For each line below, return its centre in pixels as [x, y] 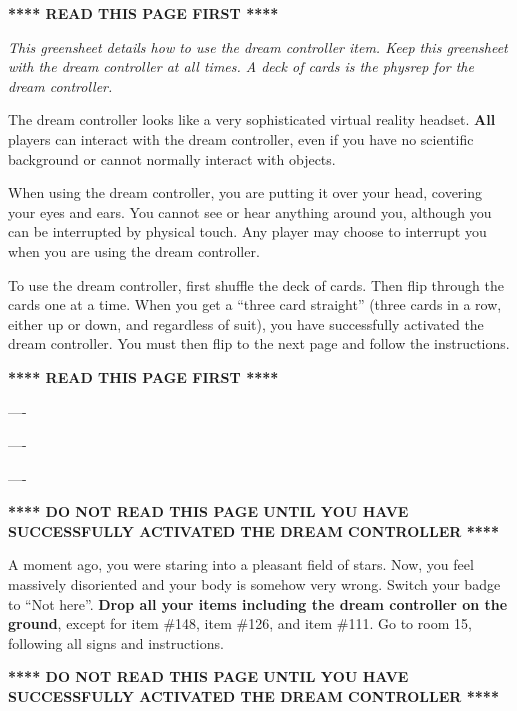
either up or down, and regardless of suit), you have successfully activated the [246, 323]
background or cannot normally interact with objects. [172, 158]
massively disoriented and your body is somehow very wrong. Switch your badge [254, 584]
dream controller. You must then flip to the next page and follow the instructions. [259, 343]
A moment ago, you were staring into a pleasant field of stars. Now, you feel [241, 564]
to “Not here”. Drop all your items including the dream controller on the [258, 603]
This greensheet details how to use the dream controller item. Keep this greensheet [258, 46]
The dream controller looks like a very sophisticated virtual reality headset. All [252, 119]
